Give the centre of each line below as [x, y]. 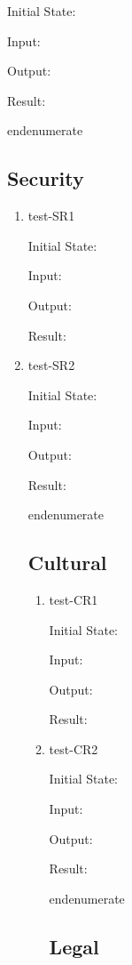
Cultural [67, 563]
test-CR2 [74, 748]
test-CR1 [74, 599]
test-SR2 [51, 365]
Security [46, 178]
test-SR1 [51, 216]
